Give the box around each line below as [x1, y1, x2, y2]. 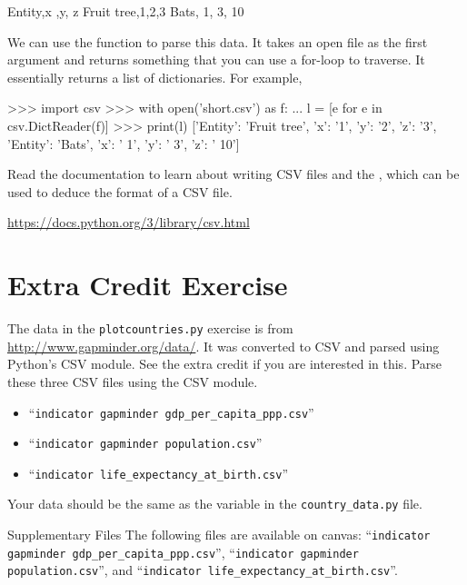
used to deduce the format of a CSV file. [7, 182, 233, 201]
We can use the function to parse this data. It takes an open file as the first [7, 32, 428, 51]
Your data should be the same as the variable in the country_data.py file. [7, 494, 422, 513]
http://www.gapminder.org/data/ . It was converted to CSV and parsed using [7, 336, 440, 355]
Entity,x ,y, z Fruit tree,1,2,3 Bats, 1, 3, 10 [7, 2, 244, 20]
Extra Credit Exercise [7, 266, 288, 303]
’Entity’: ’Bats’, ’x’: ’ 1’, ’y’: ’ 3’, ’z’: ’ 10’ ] [7, 134, 240, 153]
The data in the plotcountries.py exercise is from [7, 319, 293, 338]
